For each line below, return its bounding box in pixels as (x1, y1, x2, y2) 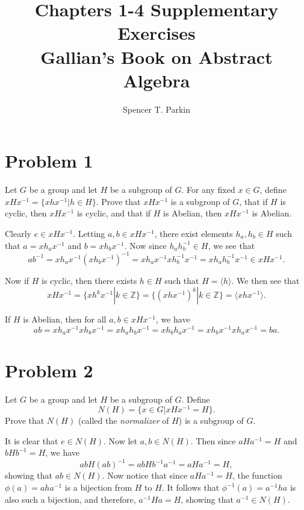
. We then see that (231, 274, 300, 286)
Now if (5, 274, 29, 286)
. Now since (124, 239, 167, 251)
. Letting (73, 227, 105, 239)
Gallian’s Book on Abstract (40, 44, 273, 69)
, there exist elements (154, 227, 233, 239)
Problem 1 (5, 148, 93, 173)
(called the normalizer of (78, 414, 169, 427)
